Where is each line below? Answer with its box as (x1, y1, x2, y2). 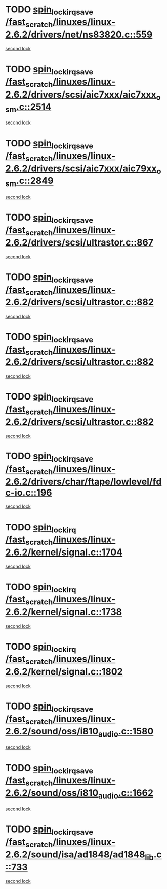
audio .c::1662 (98, 787, 153, 801)
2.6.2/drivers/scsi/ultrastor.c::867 (5, 237, 154, 249)
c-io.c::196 (5, 486, 52, 498)
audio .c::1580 (98, 726, 154, 739)
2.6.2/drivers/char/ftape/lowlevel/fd (5, 476, 162, 487)
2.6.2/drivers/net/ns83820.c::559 (5, 29, 153, 40)
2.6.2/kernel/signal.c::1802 (5, 666, 123, 677)
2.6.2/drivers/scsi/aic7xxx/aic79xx (5, 163, 157, 174)
